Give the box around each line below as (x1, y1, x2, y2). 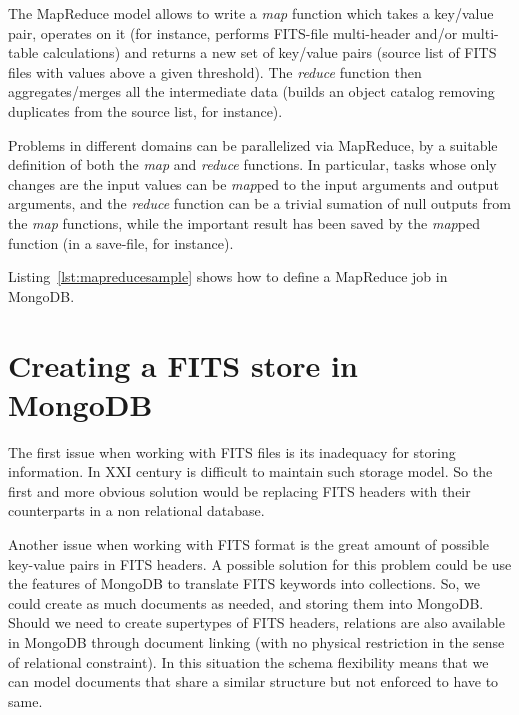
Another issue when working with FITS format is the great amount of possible (8, 534, 490, 554)
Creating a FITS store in (8, 344, 358, 385)
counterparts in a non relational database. (8, 500, 265, 521)
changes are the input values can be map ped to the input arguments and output (8, 173, 499, 194)
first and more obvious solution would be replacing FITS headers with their (8, 480, 471, 501)
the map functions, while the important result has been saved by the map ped (8, 212, 480, 233)
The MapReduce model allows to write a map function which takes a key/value (8, 3, 494, 23)
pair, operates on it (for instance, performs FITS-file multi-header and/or (8, 22, 458, 43)
